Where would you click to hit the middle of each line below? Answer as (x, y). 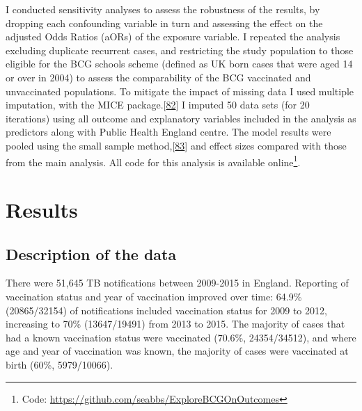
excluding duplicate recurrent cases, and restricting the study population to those (180, 50)
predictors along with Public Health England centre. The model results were (168, 132)
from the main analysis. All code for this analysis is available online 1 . (153, 161)
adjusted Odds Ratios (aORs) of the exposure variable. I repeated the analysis (173, 37)
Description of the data (91, 253)
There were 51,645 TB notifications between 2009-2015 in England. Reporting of (177, 283)
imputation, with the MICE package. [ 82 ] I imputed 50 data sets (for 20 (158, 105)
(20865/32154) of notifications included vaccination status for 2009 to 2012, (166, 310)
